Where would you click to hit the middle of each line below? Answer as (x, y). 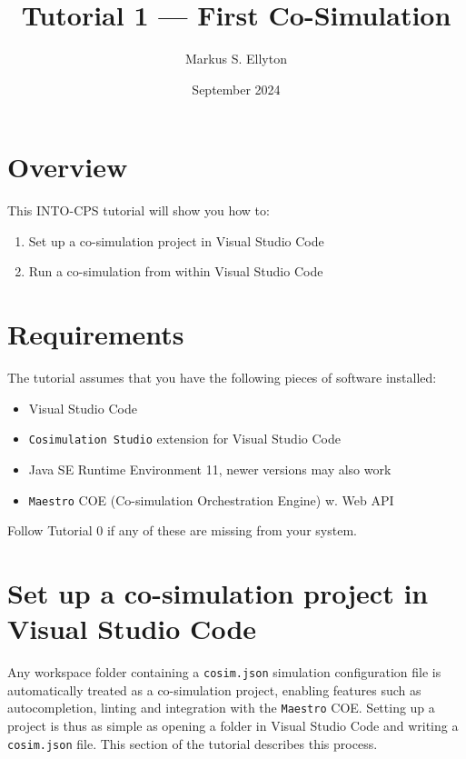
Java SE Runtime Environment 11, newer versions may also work (210, 469)
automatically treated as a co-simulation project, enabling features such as (214, 689)
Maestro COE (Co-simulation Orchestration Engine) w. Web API (211, 499)
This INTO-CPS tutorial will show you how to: (139, 210)
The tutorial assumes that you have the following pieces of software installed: (222, 378)
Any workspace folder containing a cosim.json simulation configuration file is (224, 672)
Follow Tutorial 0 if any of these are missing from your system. (182, 530)
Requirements (96, 334)
